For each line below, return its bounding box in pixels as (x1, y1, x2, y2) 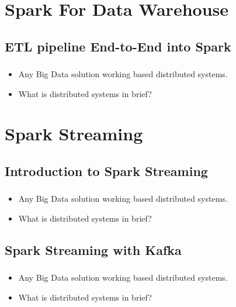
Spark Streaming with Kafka (5, 240, 182, 258)
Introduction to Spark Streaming (5, 162, 208, 180)
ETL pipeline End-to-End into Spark (5, 37, 231, 55)
